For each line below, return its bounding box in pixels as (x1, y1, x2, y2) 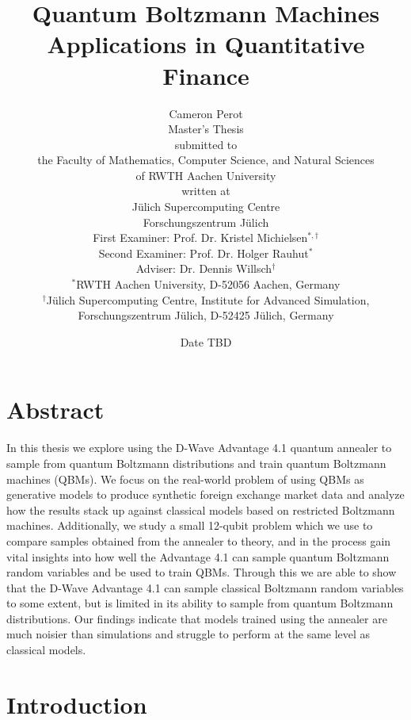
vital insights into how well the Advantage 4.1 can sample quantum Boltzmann (6, 548, 390, 565)
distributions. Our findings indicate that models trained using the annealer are (6, 610, 387, 626)
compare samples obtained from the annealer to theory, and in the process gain (6, 532, 391, 549)
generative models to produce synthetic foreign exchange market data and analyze (6, 486, 405, 503)
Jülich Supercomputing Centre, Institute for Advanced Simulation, (46, 291, 370, 308)
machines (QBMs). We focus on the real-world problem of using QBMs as (6, 470, 364, 487)
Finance (162, 59, 249, 91)
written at (181, 182, 230, 199)
